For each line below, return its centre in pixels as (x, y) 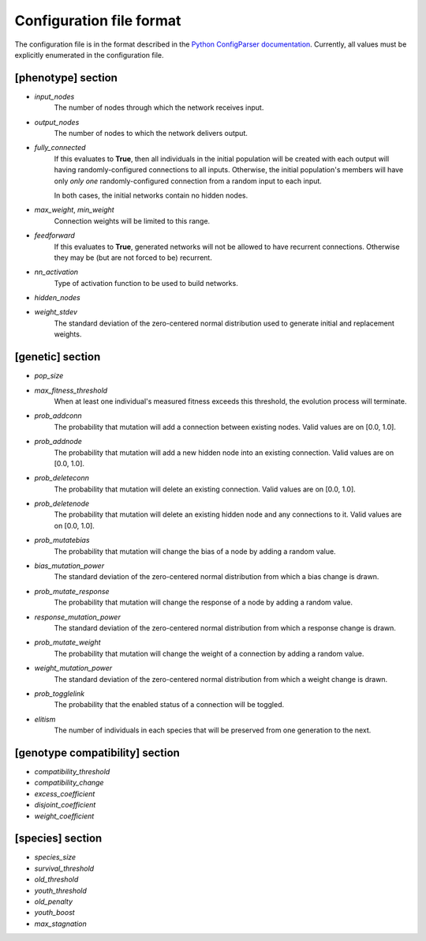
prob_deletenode (62, 504)
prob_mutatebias (62, 540)
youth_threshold (60, 890)
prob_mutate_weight (68, 642)
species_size (55, 857)
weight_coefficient (64, 816)
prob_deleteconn (62, 478)
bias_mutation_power (69, 566)
